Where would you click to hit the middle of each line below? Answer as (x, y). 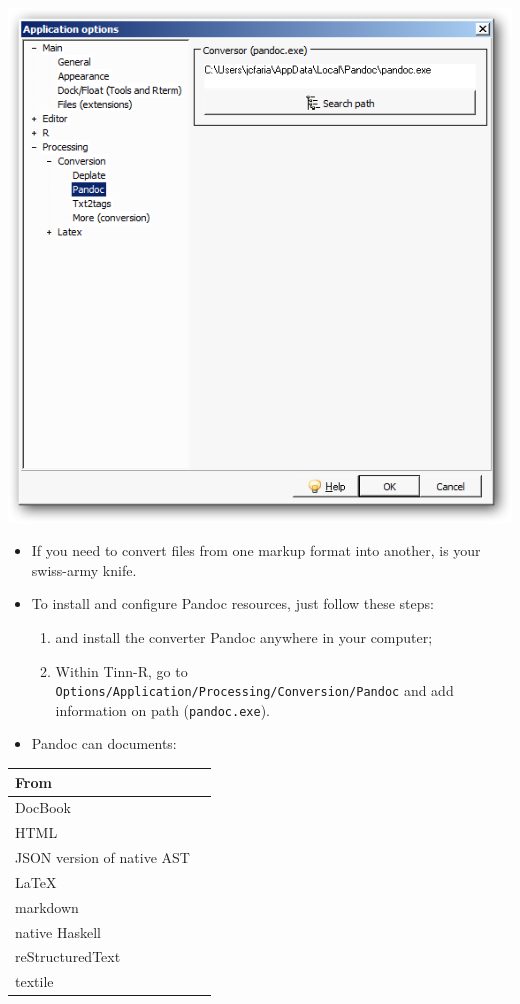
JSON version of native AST (102, 857)
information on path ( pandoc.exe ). (162, 709)
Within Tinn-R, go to (121, 670)
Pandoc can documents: (104, 743)
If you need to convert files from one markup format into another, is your (256, 550)
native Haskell (58, 931)
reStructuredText (68, 956)
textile (34, 981)
